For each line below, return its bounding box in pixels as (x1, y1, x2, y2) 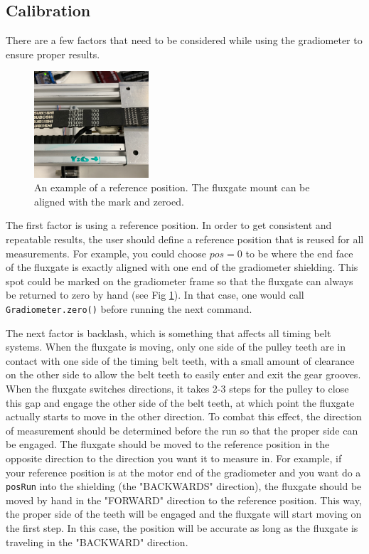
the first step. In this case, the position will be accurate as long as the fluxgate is (6, 521, 358, 536)
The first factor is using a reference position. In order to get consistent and (6, 218, 332, 233)
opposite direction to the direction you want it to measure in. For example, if (6, 451, 342, 466)
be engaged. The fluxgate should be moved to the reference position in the (6, 437, 330, 452)
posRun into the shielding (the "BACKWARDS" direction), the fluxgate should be (6, 479, 362, 494)
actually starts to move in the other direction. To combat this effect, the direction (6, 409, 362, 424)
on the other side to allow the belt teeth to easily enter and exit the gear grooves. (6, 367, 361, 382)
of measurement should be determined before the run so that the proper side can (6, 422, 358, 437)
